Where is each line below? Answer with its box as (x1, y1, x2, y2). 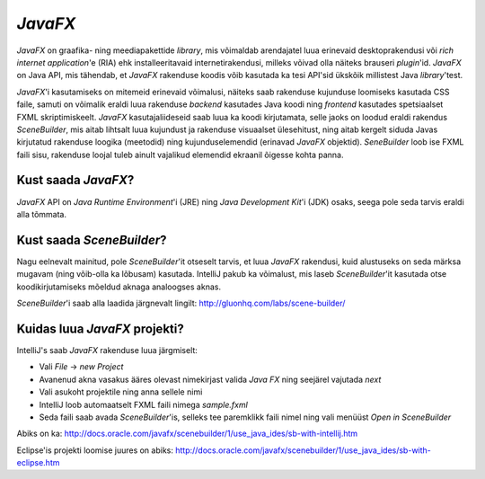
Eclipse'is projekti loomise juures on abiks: (16, 445, 174, 456)
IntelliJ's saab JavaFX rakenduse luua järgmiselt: (16, 344, 198, 355)
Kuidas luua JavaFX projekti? (16, 321, 184, 336)
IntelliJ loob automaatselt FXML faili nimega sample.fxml (39, 399, 249, 410)
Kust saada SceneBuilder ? (16, 232, 167, 247)
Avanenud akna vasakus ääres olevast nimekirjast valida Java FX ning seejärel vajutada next (39, 374, 382, 385)
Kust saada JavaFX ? (16, 173, 135, 188)
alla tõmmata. (16, 208, 67, 219)
